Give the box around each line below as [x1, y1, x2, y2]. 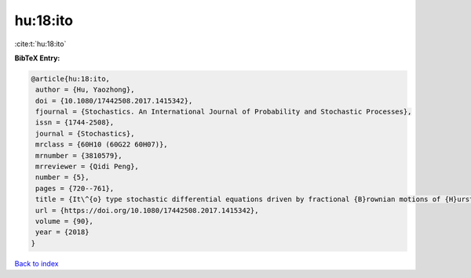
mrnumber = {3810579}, [35, 151, 123, 160]
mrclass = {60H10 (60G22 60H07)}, [35, 140, 168, 149]
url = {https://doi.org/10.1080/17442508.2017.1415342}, [35, 206, 259, 215]
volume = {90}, [35, 217, 94, 226]
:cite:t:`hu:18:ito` [14, 39, 67, 49]
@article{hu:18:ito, [31, 74, 110, 83]
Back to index [14, 258, 59, 268]
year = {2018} [35, 228, 89, 236]
